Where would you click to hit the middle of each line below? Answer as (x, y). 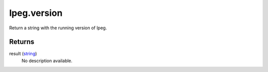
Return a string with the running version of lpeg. (58, 28)
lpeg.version (36, 13)
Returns (22, 42)
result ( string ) (23, 54)
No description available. (47, 61)
